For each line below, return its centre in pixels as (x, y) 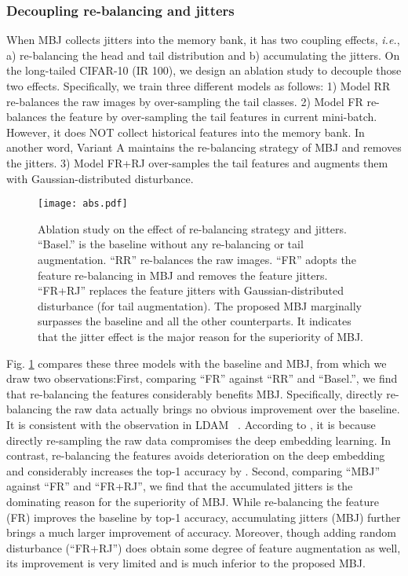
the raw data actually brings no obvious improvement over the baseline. (228, 409)
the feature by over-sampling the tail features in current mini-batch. (214, 117)
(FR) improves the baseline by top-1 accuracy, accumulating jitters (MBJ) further (204, 517)
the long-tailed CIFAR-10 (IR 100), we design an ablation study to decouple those (204, 70)
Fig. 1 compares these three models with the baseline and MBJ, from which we (197, 363)
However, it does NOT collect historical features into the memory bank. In (186, 132)
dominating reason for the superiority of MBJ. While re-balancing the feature (193, 501)
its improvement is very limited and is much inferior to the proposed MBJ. (186, 563)
